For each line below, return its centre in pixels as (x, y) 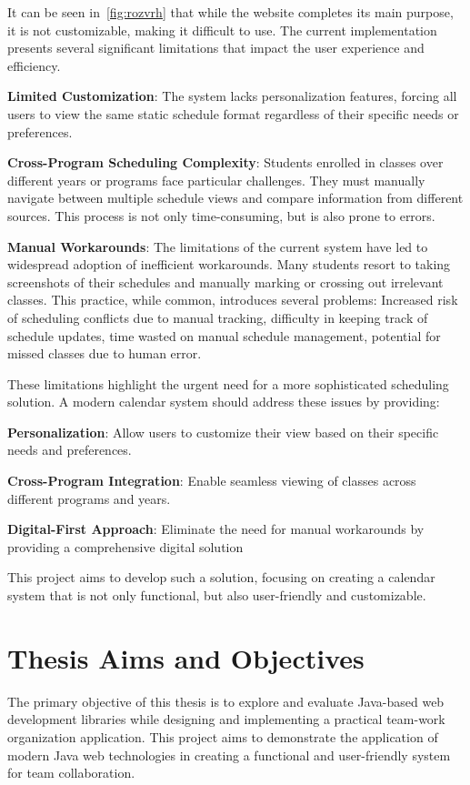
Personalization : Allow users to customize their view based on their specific (223, 432)
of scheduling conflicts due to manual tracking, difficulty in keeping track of (218, 317)
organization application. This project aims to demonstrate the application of (223, 736)
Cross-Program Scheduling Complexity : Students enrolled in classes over (225, 162)
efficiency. (34, 65)
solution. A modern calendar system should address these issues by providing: (224, 402)
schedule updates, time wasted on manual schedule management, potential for (224, 335)
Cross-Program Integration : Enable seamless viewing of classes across (212, 481)
